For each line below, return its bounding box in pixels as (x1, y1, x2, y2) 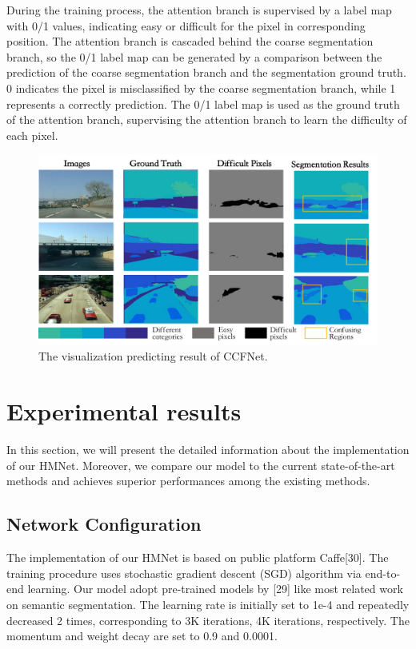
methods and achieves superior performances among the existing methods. (6, 472, 370, 489)
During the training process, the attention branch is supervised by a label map (6, 2, 392, 18)
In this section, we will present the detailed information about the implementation (6, 441, 410, 458)
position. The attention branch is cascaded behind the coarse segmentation (6, 33, 374, 50)
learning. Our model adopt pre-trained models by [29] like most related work (27, 580, 403, 597)
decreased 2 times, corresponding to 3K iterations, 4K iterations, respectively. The (6, 611, 410, 628)
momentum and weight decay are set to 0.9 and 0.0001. (6, 627, 278, 644)
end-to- (365, 564, 401, 581)
